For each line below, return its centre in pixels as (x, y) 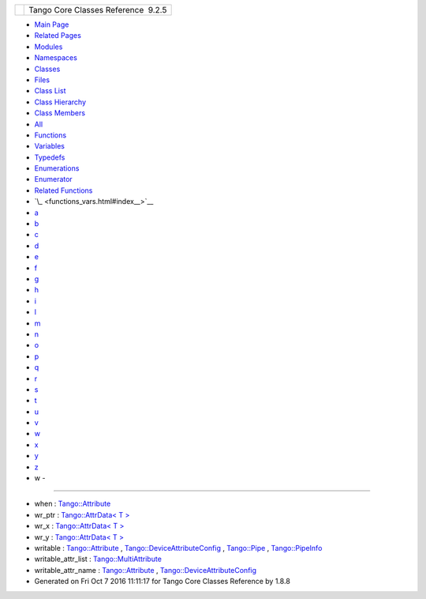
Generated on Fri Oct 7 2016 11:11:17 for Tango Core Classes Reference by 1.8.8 (163, 582)
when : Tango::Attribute (73, 504)
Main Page (52, 24)
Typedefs (50, 157)
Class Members (60, 113)
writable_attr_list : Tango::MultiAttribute (98, 559)
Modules (49, 47)
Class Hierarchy (60, 102)
